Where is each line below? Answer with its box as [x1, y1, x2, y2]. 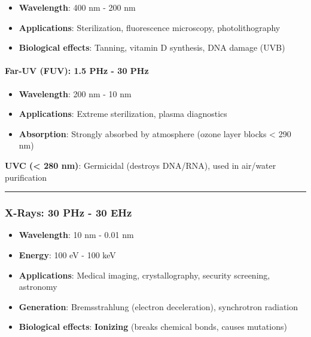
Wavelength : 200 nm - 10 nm [19, 87, 132, 100]
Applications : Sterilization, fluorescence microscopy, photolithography [19, 21, 280, 33]
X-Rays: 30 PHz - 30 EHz [5, 205, 132, 220]
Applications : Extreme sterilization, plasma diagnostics [19, 107, 227, 120]
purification [5, 171, 47, 183]
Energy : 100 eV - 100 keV [19, 248, 116, 261]
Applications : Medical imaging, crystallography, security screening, [19, 268, 270, 281]
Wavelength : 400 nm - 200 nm [19, 1, 136, 13]
